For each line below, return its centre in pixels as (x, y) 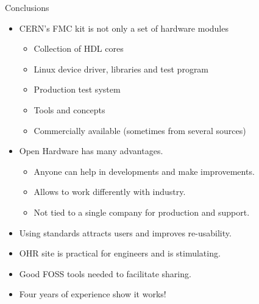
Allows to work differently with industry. (110, 192)
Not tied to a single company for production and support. (142, 212)
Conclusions (27, 7)
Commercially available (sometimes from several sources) (140, 130)
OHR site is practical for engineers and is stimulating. (120, 253)
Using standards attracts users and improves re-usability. (125, 232)
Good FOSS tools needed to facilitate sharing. (105, 273)
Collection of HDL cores (79, 48)
